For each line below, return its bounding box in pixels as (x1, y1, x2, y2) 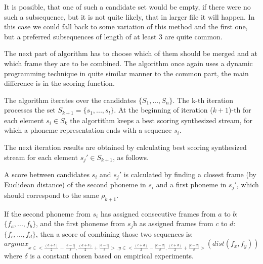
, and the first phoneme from (35, 218, 125, 229)
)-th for (229, 104, 251, 115)
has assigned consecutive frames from (100, 208, 216, 219)
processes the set (4, 104, 56, 115)
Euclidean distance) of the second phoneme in (4, 179, 146, 190)
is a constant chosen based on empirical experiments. (30, 250, 194, 260)
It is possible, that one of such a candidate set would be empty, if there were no (4, 2, 251, 12)
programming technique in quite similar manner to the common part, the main (4, 68, 249, 78)
